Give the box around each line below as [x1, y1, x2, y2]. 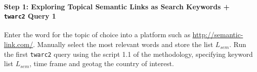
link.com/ [4, 39, 33, 49]
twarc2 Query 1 [4, 11, 56, 21]
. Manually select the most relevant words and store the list [33, 39, 214, 49]
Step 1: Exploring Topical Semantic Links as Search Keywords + [4, 1, 230, 11]
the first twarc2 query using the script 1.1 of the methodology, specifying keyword [4, 48, 253, 59]
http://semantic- [192, 29, 243, 40]
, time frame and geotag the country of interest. [29, 58, 174, 69]
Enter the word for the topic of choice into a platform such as [4, 29, 190, 40]
